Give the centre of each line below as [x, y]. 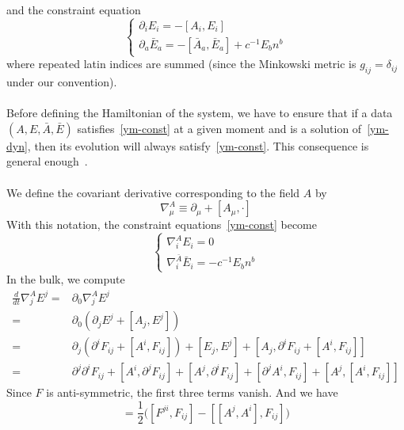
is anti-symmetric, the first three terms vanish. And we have [192, 392]
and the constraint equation [74, 10]
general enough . [47, 161]
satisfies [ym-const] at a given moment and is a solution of [219, 128]
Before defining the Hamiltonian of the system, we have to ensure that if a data [200, 113]
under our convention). [62, 81]
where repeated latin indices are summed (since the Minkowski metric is [181, 64]
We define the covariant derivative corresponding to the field [153, 192]
